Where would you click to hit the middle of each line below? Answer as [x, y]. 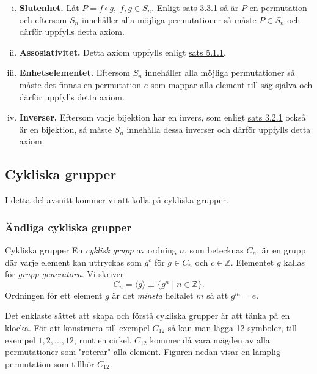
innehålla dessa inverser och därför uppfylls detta [219, 129]
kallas [294, 262]
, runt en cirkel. [103, 339]
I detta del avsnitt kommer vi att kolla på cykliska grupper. [117, 200]
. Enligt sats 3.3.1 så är [195, 7]
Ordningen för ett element [54, 295]
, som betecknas [214, 249]
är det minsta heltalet [153, 295]
